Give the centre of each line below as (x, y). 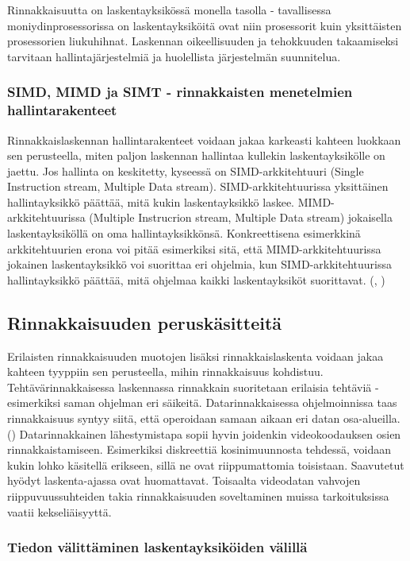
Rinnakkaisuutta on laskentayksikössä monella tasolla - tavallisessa (169, 10)
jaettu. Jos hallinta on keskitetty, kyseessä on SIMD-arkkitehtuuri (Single (186, 170)
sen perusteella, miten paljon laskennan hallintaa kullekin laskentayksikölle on (196, 155)
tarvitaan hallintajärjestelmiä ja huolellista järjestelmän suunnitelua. (174, 56)
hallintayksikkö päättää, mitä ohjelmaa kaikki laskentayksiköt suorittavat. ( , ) (196, 279)
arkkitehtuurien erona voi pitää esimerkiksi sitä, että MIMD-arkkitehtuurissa (194, 248)
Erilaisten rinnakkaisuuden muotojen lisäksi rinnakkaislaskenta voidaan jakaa (195, 356)
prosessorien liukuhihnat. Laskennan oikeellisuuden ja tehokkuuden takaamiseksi (203, 41)
